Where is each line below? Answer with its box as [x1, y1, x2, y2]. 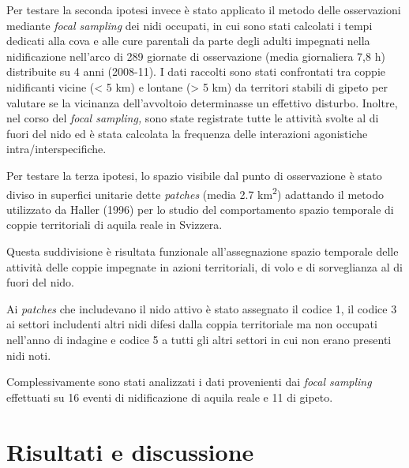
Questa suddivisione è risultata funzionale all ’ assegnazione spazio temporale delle [6, 242, 399, 259]
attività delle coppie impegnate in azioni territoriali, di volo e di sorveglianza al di [6, 258, 403, 275]
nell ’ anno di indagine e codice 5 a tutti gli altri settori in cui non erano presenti [6, 331, 392, 347]
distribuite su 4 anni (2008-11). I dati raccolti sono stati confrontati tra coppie [6, 63, 385, 80]
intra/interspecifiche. [6, 140, 107, 157]
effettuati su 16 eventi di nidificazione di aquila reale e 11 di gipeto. [6, 388, 333, 405]
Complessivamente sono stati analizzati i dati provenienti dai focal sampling [6, 373, 372, 390]
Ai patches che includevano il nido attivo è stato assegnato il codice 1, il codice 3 [6, 300, 397, 316]
